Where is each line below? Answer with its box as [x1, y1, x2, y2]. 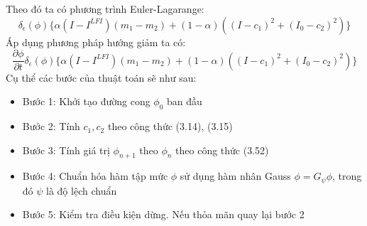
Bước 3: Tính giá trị [22, 142, 110, 157]
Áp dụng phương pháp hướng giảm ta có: [6, 34, 186, 49]
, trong [332, 168, 362, 183]
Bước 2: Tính [22, 119, 80, 134]
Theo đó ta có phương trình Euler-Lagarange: [6, 1, 204, 16]
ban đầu [167, 94, 202, 109]
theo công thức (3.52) [175, 142, 269, 157]
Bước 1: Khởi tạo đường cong [22, 94, 150, 109]
